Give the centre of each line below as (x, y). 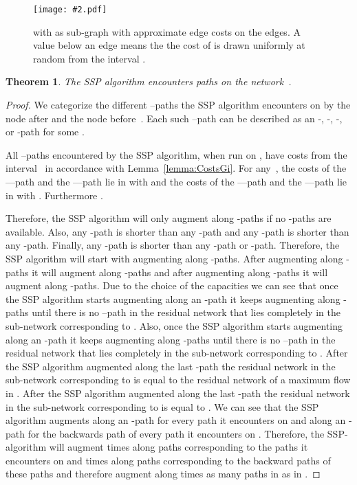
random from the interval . (89, 58)
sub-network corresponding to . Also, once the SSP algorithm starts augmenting (174, 325)
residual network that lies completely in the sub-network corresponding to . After (177, 353)
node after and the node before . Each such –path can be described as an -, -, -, (174, 118)
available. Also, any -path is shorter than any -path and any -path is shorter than (177, 231)
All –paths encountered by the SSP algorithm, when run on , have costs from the (176, 154)
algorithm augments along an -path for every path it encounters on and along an (176, 420)
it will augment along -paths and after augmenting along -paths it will (180, 272)
